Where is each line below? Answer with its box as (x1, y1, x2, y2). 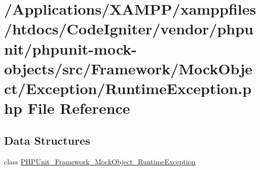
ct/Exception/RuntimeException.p (4, 77, 252, 98)
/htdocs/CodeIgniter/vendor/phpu (4, 18, 253, 39)
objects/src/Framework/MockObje (4, 58, 252, 78)
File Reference (27, 98, 130, 118)
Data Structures (4, 132, 90, 148)
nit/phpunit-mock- (4, 38, 137, 59)
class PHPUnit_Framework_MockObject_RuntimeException (4, 156, 196, 166)
